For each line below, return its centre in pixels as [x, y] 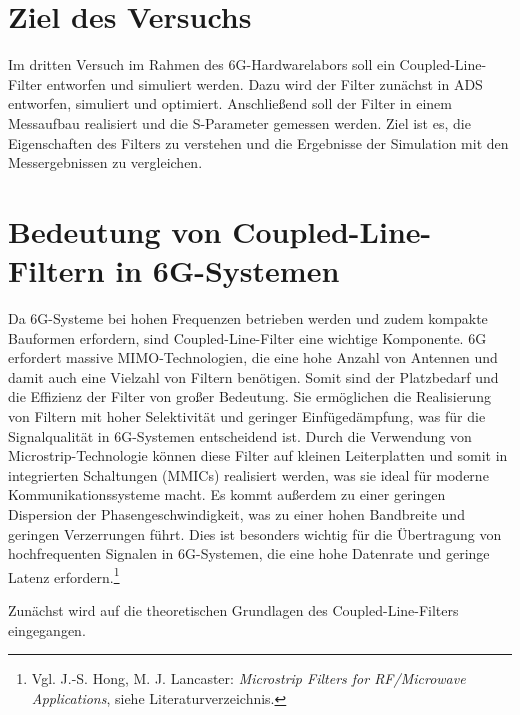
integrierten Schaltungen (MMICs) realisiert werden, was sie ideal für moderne [248, 474]
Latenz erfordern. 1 [64, 575]
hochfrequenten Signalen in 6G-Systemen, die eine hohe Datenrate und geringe [249, 553]
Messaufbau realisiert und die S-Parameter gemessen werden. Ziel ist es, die [239, 122]
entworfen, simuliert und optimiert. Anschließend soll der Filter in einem [230, 103]
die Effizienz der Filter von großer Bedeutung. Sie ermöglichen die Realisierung [249, 396]
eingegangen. [47, 629]
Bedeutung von [115, 230]
